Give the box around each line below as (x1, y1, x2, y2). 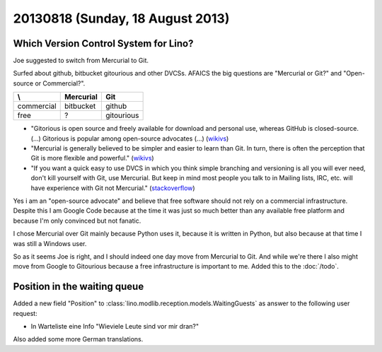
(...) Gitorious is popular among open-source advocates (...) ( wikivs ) (30, 134, 229, 143)
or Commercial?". (35, 78, 86, 88)
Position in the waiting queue (13, 281, 144, 293)
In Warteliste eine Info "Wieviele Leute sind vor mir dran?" (30, 322, 199, 330)
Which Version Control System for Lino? (13, 37, 194, 49)
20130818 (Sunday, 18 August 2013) (13, 11, 230, 26)
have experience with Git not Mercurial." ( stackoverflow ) (30, 184, 195, 192)
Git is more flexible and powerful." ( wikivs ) (30, 154, 155, 163)
